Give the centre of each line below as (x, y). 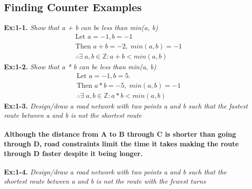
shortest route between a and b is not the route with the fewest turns (105, 181)
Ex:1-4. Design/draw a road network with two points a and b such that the (115, 171)
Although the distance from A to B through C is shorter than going (120, 134)
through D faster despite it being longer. (73, 153)
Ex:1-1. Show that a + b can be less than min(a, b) (81, 27)
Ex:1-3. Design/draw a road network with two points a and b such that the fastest (126, 105)
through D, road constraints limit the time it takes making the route (121, 143)
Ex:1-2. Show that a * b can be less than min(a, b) (80, 66)
